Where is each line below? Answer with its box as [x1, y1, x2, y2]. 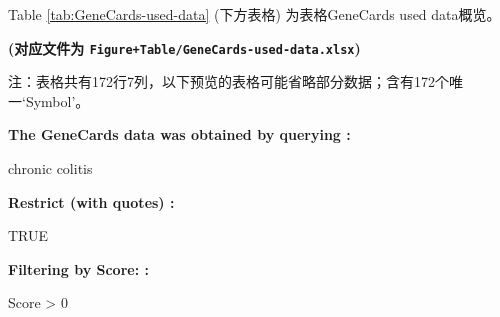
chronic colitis [8, 158, 93, 179]
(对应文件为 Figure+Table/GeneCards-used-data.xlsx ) [8, 37, 361, 58]
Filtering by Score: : [8, 258, 149, 279]
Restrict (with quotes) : [8, 191, 175, 212]
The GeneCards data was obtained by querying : [8, 124, 351, 145]
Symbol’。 [25, 90, 90, 111]
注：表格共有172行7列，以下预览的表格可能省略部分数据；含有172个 [8, 71, 449, 92]
